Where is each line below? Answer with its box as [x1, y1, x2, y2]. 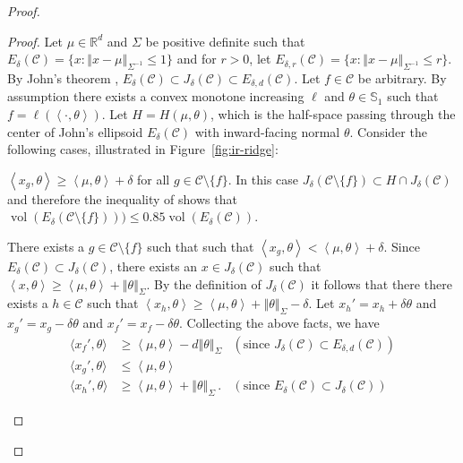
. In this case [227, 169, 299, 188]
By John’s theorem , [7, 68, 119, 87]
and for [176, 49, 217, 68]
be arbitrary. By [357, 68, 447, 87]
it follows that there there [311, 274, 452, 293]
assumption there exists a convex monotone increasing [7, 87, 304, 106]
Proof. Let [7, 31, 63, 50]
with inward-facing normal [194, 122, 340, 141]
